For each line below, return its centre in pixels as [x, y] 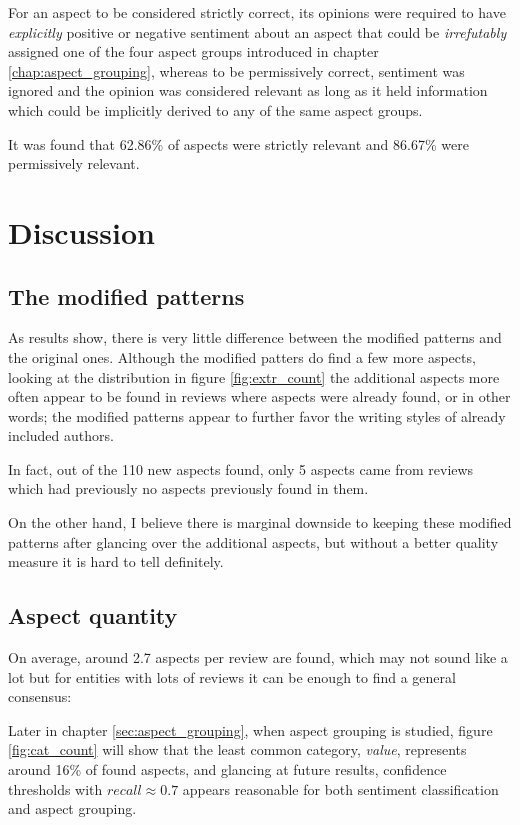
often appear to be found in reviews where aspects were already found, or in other [259, 396]
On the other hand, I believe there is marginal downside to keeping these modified [260, 522]
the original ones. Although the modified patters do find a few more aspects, [242, 356]
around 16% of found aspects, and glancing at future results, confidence [227, 769]
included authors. [61, 435]
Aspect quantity [93, 615]
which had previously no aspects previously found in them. [188, 488]
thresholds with [55, 788]
